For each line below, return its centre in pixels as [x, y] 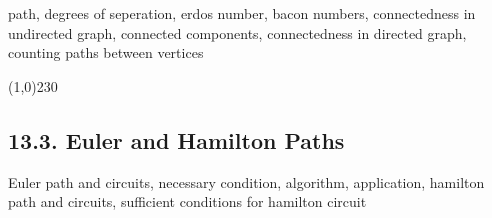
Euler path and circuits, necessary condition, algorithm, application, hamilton [246, 181]
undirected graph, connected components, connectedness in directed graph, [237, 32]
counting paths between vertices [106, 52]
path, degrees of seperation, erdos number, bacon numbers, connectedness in [242, 13]
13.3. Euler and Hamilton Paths [176, 139]
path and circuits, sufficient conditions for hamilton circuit [187, 201]
